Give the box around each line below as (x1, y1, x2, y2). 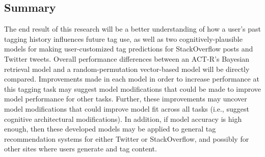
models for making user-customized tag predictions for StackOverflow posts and (4, 43, 253, 54)
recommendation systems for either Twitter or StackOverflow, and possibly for (4, 133, 249, 144)
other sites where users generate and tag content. (4, 143, 157, 154)
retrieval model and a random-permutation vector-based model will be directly (4, 63, 250, 74)
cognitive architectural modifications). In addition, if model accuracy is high (4, 113, 242, 124)
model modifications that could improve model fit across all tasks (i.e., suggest (4, 103, 249, 114)
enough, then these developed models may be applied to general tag (4, 123, 216, 134)
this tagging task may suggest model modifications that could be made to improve (4, 83, 261, 94)
